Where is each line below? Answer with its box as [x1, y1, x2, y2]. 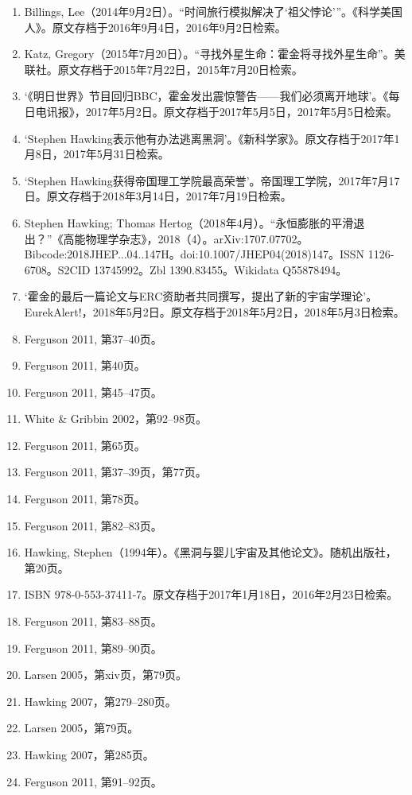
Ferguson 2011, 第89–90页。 [24, 639, 162, 656]
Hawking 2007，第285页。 [24, 747, 154, 762]
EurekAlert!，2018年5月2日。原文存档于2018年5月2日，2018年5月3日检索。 [24, 303, 405, 320]
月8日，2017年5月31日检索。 [24, 145, 169, 162]
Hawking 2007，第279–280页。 [24, 692, 177, 709]
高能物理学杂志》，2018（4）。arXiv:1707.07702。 [63, 230, 309, 246]
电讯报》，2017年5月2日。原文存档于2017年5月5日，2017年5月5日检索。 [35, 103, 398, 119]
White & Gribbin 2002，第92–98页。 [24, 410, 208, 427]
